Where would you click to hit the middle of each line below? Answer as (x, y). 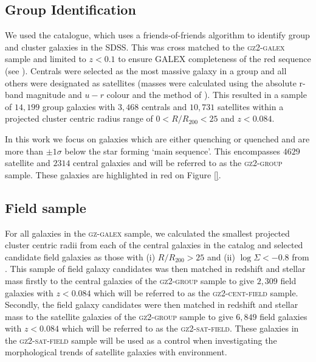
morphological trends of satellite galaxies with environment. (116, 352)
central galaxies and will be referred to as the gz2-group (178, 163)
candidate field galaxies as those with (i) (80, 256)
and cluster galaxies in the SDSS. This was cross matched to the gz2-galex (145, 47)
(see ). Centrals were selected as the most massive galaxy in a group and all (146, 70)
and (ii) (221, 256)
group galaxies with (79, 106)
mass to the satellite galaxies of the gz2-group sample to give (119, 316)
